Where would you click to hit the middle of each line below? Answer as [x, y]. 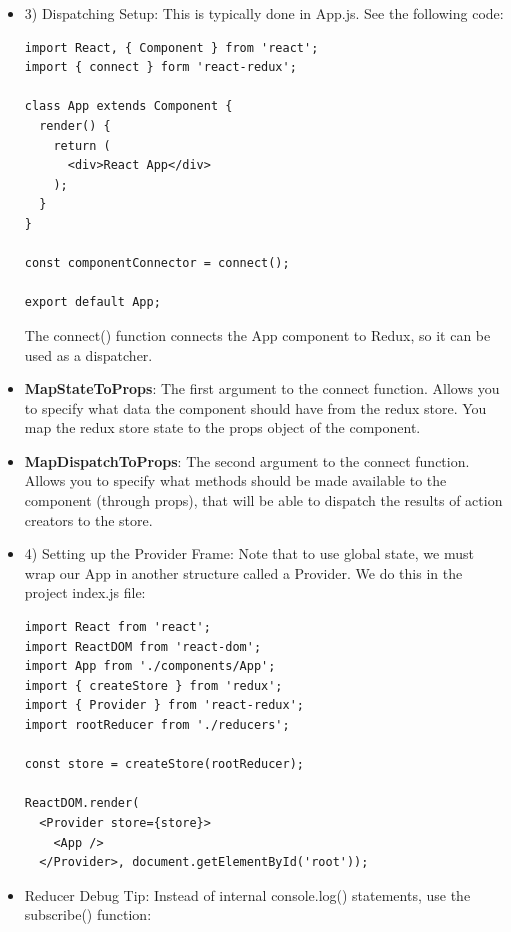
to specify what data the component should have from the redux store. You [255, 407]
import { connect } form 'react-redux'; [160, 67]
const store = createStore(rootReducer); [164, 764]
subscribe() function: [88, 914]
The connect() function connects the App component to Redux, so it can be [257, 334]
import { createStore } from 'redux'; [153, 685]
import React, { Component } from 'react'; [171, 47]
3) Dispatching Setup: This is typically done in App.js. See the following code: [264, 13]
